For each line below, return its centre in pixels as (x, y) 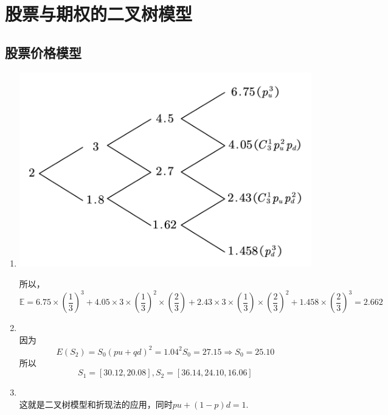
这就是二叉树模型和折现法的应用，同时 (96, 404)
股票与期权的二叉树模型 (99, 14)
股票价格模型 (43, 52)
